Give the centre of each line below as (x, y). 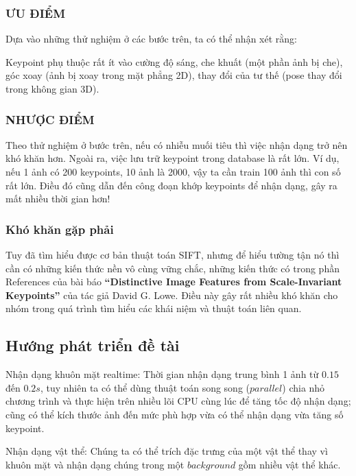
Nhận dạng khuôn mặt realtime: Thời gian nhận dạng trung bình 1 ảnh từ (162, 374)
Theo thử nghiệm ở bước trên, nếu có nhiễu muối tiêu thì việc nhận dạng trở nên (177, 144)
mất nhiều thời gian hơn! (58, 199)
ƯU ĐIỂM (36, 13)
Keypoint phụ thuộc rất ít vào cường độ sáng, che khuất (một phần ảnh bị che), (174, 61)
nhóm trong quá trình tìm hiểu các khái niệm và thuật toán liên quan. (154, 308)
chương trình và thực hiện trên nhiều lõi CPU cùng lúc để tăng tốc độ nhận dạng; (178, 401)
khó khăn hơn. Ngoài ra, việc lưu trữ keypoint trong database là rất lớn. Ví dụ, (173, 158)
